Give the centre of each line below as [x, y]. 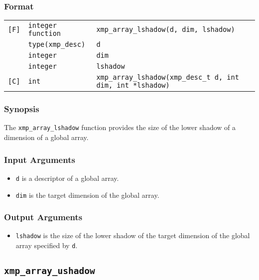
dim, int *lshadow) [133, 85]
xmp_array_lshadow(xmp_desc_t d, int [168, 77]
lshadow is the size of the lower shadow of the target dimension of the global [133, 235]
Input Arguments [40, 159]
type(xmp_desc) [57, 45]
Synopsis [22, 109]
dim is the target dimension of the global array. [87, 195]
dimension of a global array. [46, 137]
